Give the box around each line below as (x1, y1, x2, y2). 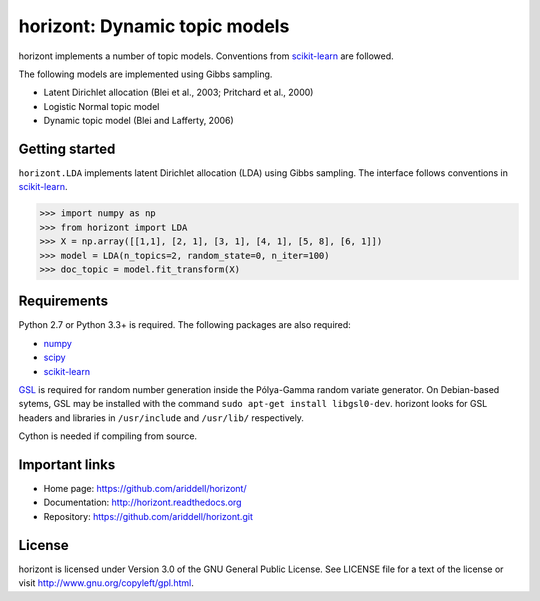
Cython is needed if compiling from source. (18, 430, 198, 442)
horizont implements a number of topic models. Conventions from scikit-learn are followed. (18, 50, 394, 62)
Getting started (18, 140, 116, 157)
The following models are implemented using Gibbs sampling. (18, 68, 273, 80)
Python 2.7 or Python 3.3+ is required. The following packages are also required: (18, 319, 352, 331)
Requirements (18, 293, 109, 310)
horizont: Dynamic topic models (18, 15, 290, 37)
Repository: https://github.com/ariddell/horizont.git (43, 510, 254, 522)
